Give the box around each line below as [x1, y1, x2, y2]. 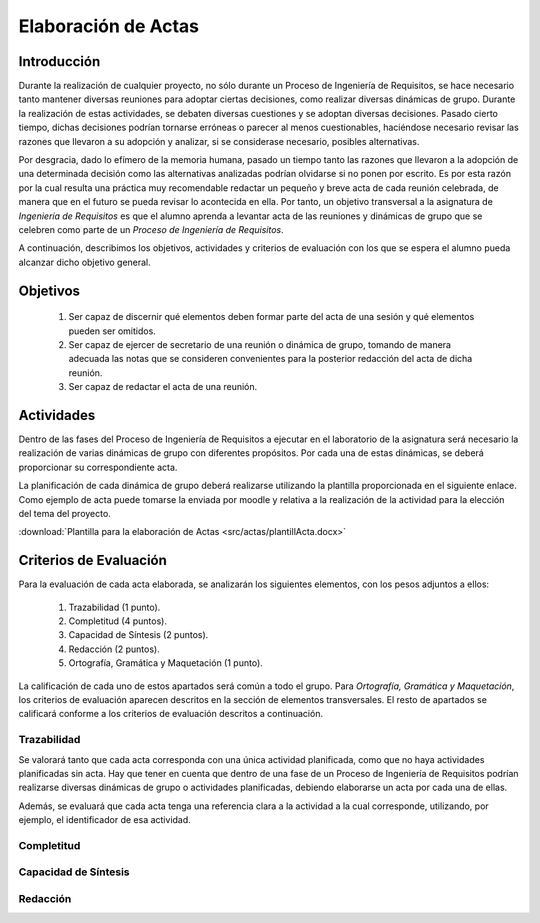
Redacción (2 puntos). [68, 643, 160, 655]
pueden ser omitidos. [68, 325, 157, 337]
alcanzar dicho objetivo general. [18, 256, 152, 268]
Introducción [18, 53, 101, 70]
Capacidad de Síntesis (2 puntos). [68, 629, 209, 641]
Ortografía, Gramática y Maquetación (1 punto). [68, 657, 264, 669]
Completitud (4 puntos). [68, 615, 167, 627]
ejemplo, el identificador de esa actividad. [18, 814, 192, 826]
